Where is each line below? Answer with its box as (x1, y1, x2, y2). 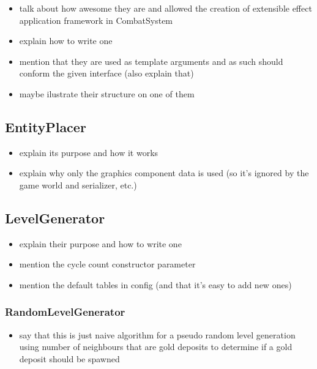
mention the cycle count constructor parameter (19, 258, 196, 270)
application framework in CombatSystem (19, 13, 173, 26)
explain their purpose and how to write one (19, 237, 182, 250)
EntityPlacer (5, 117, 86, 136)
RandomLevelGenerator (5, 304, 125, 319)
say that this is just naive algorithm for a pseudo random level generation (19, 328, 296, 341)
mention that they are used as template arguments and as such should (19, 54, 283, 67)
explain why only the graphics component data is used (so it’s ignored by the (19, 166, 309, 179)
